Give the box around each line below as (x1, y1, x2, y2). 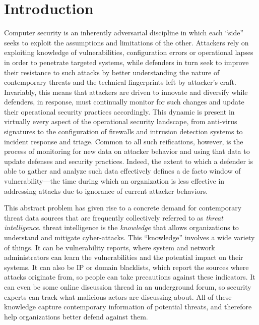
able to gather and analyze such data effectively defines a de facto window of (4, 166, 241, 176)
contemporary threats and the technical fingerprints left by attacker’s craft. (4, 77, 236, 87)
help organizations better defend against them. (4, 311, 148, 321)
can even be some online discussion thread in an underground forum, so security (4, 281, 251, 292)
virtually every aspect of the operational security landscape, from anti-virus (4, 116, 237, 127)
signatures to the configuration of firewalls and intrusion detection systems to (4, 126, 243, 137)
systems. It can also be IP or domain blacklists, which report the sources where (4, 261, 249, 272)
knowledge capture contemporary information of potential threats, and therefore (4, 301, 252, 312)
